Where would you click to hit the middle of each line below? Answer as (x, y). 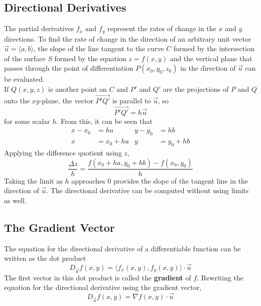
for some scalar (27, 121)
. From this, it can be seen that (104, 121)
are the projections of (196, 89)
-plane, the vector (66, 100)
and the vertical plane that (211, 58)
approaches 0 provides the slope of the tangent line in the (160, 180)
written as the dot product (45, 258)
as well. (15, 200)
